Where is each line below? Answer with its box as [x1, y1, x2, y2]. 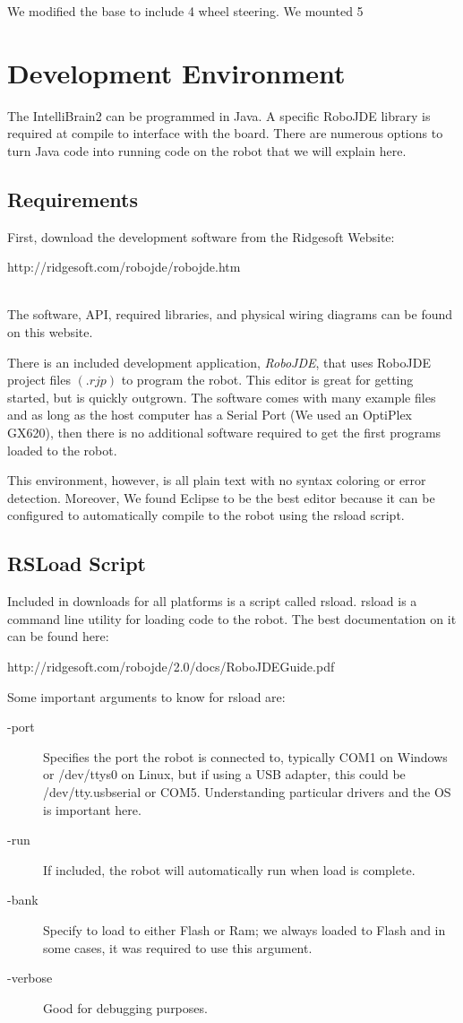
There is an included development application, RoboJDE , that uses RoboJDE [7, 352, 431, 371]
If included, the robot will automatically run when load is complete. [43, 860, 416, 879]
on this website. [7, 323, 93, 342]
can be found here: [7, 627, 109, 646]
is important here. [43, 800, 141, 819]
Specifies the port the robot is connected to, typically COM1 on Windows [43, 747, 448, 766]
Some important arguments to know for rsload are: [7, 687, 286, 706]
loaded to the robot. [7, 440, 117, 459]
